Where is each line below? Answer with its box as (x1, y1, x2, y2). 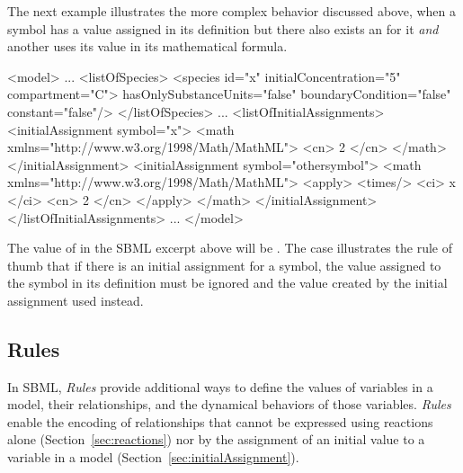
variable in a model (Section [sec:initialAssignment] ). (7, 448, 299, 467)
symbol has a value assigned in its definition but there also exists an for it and (7, 19, 439, 38)
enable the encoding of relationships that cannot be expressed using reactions (7, 412, 433, 431)
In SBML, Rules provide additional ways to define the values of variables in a (7, 377, 433, 396)
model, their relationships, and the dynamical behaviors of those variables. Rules (7, 395, 451, 414)
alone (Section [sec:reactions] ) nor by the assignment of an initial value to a (7, 430, 425, 449)
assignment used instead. (7, 290, 144, 309)
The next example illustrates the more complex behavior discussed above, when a (7, 2, 457, 20)
